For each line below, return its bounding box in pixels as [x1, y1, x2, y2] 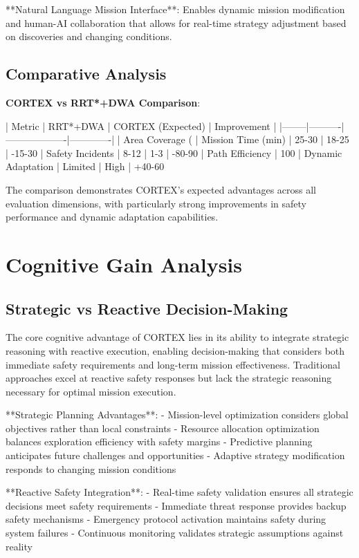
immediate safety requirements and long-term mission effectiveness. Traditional [6, 357, 340, 371]
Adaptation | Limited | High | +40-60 [6, 159, 165, 174]
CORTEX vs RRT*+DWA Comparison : [6, 95, 201, 109]
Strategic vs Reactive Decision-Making [6, 297, 288, 319]
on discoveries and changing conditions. [6, 29, 172, 44]
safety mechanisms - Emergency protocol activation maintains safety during [6, 512, 326, 526]
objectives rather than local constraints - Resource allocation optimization [6, 420, 320, 435]
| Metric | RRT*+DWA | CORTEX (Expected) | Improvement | [6, 118, 277, 133]
